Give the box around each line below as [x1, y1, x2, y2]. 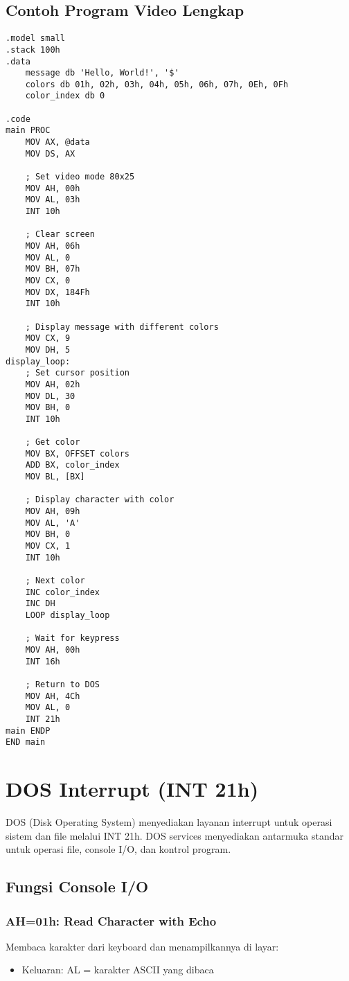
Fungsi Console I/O [6, 876, 149, 897]
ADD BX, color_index [25, 460, 120, 470]
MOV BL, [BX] [25, 472, 85, 482]
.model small [6, 33, 65, 44]
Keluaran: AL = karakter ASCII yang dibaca [21, 962, 214, 977]
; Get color [25, 437, 80, 448]
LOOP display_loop [25, 610, 110, 621]
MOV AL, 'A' [25, 518, 80, 528]
